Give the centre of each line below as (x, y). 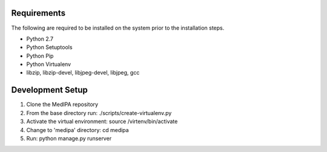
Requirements (38, 13)
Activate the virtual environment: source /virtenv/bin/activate (102, 122)
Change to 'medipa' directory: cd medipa (78, 130)
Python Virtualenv (49, 64)
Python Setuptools (49, 47)
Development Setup (49, 90)
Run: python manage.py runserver (69, 138)
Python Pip (40, 56)
